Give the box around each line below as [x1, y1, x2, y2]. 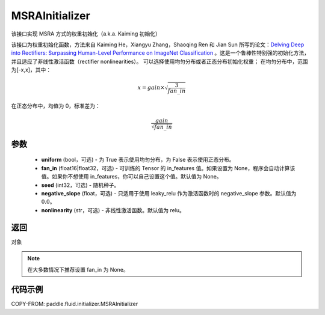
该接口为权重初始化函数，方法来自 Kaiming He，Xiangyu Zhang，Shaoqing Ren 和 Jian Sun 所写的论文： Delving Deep [11, 41, 305, 48]
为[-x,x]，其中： [11, 66, 51, 73]
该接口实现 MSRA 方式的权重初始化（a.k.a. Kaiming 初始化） [11, 30, 161, 37]
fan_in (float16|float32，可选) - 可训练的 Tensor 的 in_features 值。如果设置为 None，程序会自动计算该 [41, 164, 296, 171]
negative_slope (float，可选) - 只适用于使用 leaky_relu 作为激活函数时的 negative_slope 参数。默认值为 [41, 190, 297, 197]
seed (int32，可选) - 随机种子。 [41, 181, 120, 189]
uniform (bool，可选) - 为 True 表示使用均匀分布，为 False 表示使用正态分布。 [41, 156, 235, 164]
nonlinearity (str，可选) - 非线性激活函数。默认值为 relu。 [41, 206, 185, 213]
